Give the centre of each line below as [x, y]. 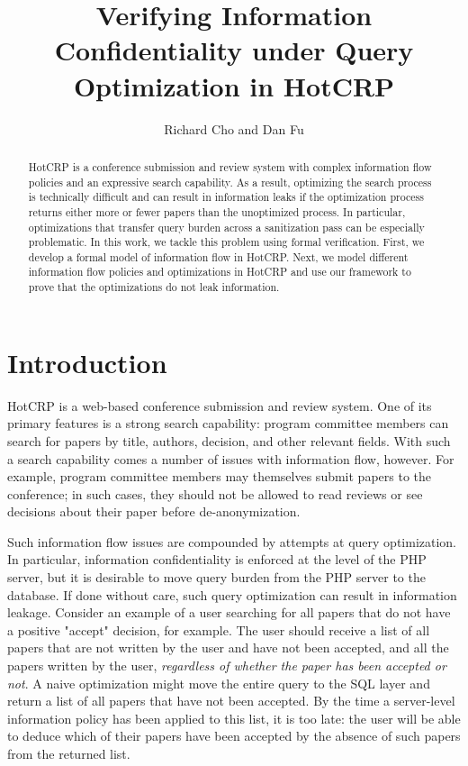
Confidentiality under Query [234, 50]
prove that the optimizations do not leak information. [154, 287]
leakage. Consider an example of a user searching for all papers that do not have [229, 612]
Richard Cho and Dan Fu [234, 128]
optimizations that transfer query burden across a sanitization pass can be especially [226, 227]
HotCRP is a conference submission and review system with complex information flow [230, 166]
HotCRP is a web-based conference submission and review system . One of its [220, 405]
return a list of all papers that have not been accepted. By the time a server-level [231, 701]
